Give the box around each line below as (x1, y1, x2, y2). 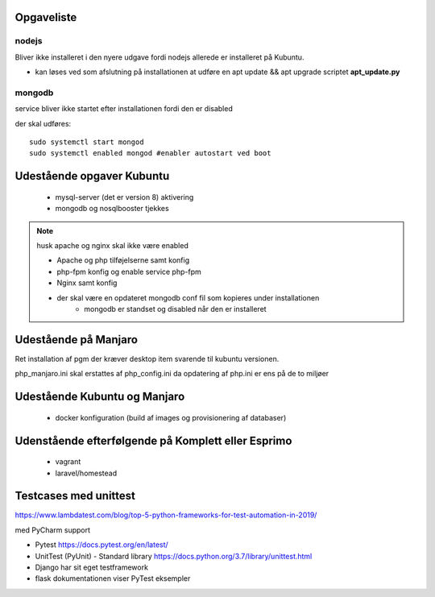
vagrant (55, 457, 81, 466)
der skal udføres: (14, 118, 72, 128)
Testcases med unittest (14, 489, 136, 503)
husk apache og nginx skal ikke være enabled (36, 241, 188, 251)
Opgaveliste (14, 10, 77, 24)
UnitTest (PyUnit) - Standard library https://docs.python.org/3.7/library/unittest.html (35, 551, 313, 561)
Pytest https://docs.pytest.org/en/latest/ (35, 540, 168, 549)
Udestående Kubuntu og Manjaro (14, 390, 185, 404)
